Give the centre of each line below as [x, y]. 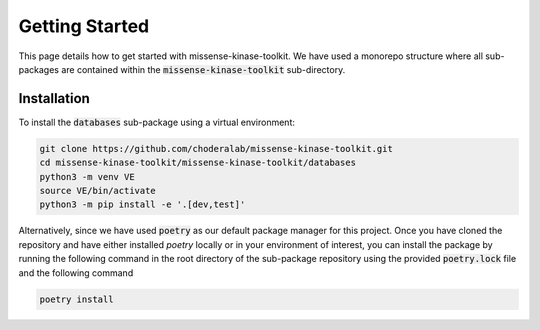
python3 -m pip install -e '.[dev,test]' [142, 204]
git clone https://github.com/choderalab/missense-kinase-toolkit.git [216, 148]
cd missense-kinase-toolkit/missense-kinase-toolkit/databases [198, 163]
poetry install [76, 299]
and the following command [76, 272]
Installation [54, 98]
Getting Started [84, 26]
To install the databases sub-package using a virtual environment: [156, 122]
